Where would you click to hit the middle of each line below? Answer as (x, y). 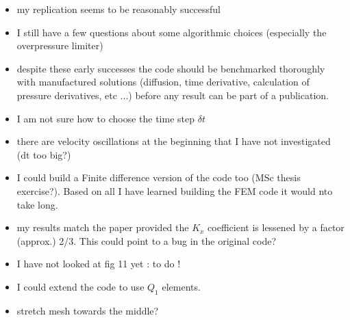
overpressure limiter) (60, 45)
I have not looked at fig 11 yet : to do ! (99, 264)
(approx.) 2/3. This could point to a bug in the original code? (146, 240)
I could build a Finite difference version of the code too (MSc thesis (159, 177)
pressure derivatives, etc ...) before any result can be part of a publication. (173, 95)
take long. (37, 204)
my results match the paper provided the (103, 227)
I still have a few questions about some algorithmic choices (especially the (172, 32)
